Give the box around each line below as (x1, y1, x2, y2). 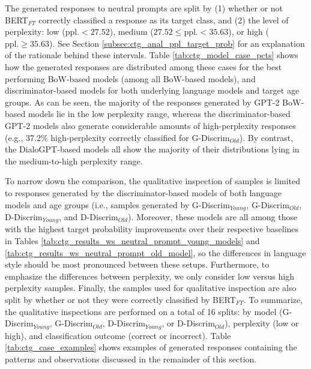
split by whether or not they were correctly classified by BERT (5, 293, 236, 305)
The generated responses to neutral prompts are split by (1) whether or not (5, 2, 283, 14)
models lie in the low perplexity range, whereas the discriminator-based (28, 107, 291, 120)
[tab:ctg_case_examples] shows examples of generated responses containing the (5, 341, 297, 353)
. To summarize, (243, 293, 303, 305)
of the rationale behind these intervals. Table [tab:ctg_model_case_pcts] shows (5, 49, 298, 61)
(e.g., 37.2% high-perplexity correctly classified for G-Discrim (5, 131, 230, 143)
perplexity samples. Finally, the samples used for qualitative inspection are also (5, 281, 297, 294)
